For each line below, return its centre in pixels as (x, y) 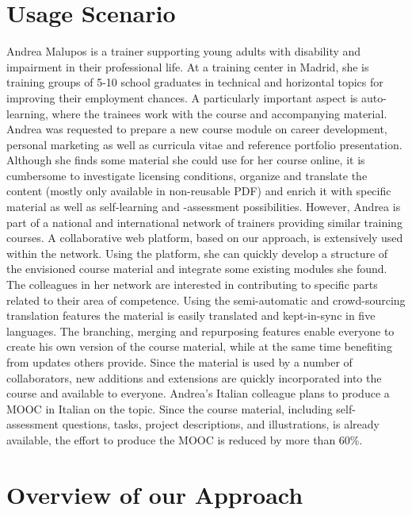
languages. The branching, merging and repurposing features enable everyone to (200, 331)
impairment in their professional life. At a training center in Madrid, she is (188, 66)
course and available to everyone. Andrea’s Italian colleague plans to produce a (198, 393)
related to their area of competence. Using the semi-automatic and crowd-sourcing (206, 300)
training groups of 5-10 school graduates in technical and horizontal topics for (195, 82)
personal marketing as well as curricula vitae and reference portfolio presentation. (204, 144)
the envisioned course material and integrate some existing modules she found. (197, 269)
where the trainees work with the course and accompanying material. (219, 113)
